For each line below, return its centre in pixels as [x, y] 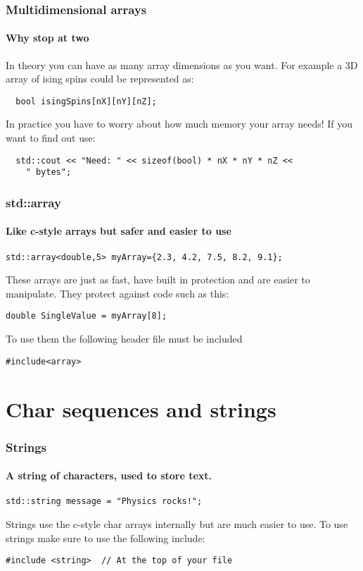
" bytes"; [49, 172]
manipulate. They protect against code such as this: [117, 293]
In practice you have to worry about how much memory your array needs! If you [179, 124]
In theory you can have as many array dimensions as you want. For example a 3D [182, 65]
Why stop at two [47, 38]
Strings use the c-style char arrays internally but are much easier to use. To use [177, 524]
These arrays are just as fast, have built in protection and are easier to [158, 280]
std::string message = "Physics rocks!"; [104, 502]
